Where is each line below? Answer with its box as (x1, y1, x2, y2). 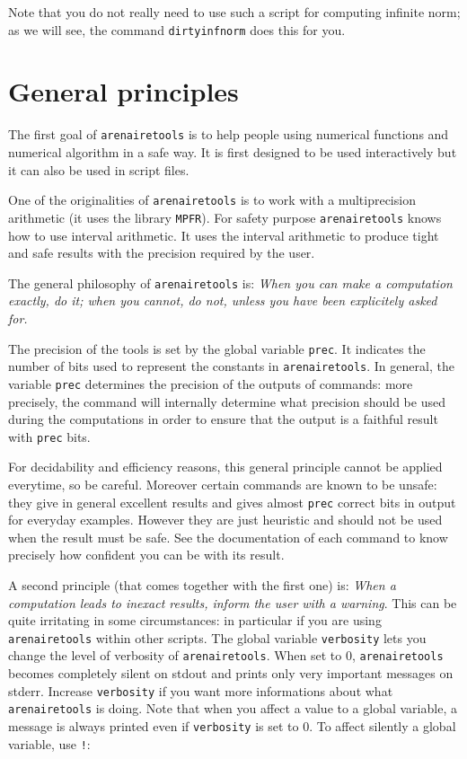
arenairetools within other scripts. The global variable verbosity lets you (8, 628, 427, 647)
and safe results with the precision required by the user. (8, 243, 315, 262)
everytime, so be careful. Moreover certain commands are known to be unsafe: (8, 474, 437, 493)
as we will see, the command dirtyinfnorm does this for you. (8, 20, 346, 39)
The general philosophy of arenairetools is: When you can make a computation (8, 273, 453, 292)
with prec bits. (8, 427, 91, 446)
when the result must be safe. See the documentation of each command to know (8, 527, 448, 546)
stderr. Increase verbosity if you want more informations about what (8, 681, 393, 700)
